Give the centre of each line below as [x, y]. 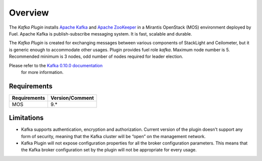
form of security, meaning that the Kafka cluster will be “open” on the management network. [113, 136]
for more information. [42, 72]
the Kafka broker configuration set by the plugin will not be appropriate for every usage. [109, 150]
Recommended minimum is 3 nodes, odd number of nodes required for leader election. [96, 56]
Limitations [26, 118]
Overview [29, 13]
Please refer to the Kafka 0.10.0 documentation [56, 65]
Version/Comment [72, 98]
